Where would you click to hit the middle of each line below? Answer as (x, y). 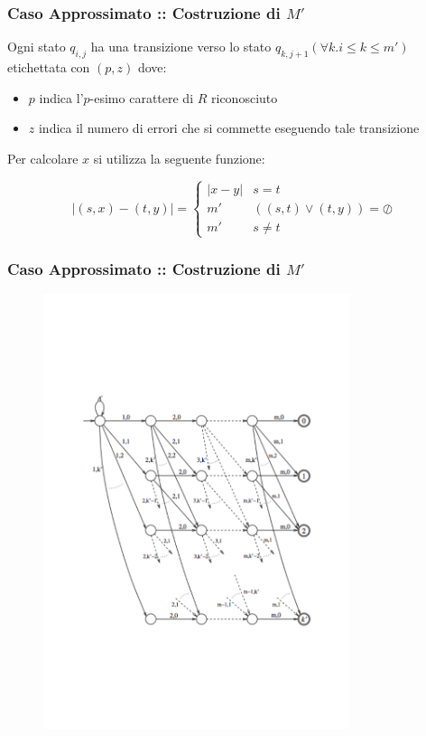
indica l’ (61, 97)
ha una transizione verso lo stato (181, 47)
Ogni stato (37, 47)
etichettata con (49, 67)
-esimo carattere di (142, 97)
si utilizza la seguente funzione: (179, 158)
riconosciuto (245, 97)
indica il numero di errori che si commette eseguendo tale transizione (229, 128)
